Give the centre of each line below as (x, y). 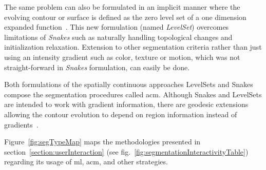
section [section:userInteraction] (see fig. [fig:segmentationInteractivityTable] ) (126, 151)
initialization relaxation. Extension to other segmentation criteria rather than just (133, 47)
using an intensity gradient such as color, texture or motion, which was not (122, 57)
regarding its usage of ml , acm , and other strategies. (86, 162)
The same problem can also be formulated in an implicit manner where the (122, 7)
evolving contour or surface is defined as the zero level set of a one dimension (125, 17)
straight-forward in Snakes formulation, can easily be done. (97, 67)
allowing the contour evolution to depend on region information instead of (121, 114)
